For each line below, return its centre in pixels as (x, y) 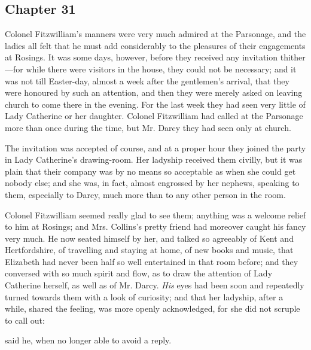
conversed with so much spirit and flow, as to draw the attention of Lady (139, 273)
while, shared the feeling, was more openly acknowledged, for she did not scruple (153, 308)
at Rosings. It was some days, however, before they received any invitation (141, 57)
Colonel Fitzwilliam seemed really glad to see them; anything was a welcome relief (155, 214)
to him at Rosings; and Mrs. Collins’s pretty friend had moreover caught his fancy (155, 226)
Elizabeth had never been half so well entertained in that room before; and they (152, 261)
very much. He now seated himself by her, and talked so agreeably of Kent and (149, 238)
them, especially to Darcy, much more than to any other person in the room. (145, 194)
